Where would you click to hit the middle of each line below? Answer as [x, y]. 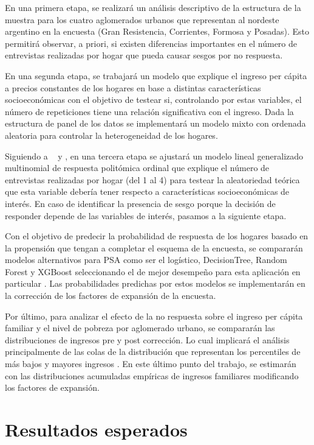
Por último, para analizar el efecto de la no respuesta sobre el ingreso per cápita [154, 316]
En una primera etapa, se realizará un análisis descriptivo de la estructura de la [153, 7]
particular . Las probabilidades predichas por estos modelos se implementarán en [155, 283]
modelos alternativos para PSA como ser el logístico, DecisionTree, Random [146, 260]
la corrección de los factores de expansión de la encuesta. [111, 296]
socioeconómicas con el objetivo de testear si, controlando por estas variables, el [153, 100]
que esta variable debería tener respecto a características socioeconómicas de [147, 191]
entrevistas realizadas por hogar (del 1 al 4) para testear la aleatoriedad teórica [152, 179]
